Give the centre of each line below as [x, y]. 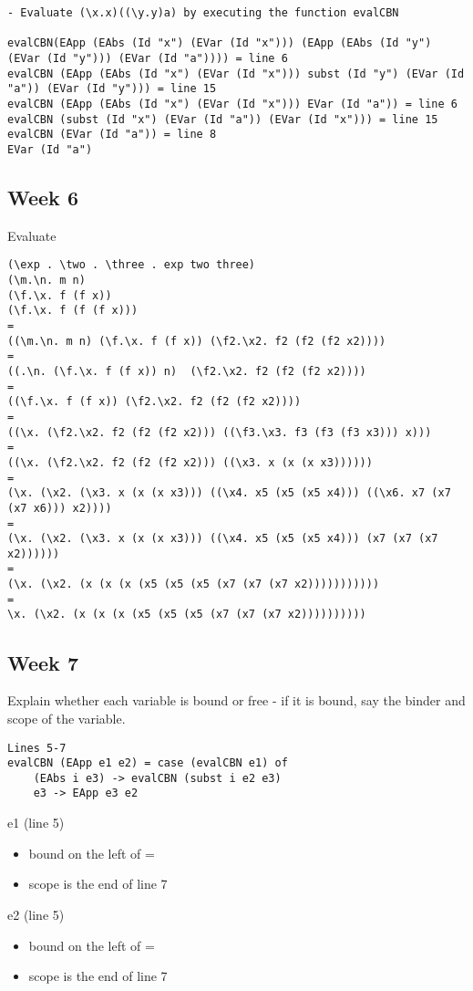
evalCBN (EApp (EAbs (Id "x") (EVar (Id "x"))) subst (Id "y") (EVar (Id [236, 73]
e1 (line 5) [36, 823]
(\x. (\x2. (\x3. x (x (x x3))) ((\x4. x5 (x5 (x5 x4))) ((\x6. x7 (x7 [229, 493]
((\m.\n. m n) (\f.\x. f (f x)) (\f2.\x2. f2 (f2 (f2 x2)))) [197, 341]
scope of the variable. [67, 718]
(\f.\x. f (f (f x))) [73, 311]
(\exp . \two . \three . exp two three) [132, 265]
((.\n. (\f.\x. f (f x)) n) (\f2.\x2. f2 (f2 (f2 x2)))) [187, 371]
